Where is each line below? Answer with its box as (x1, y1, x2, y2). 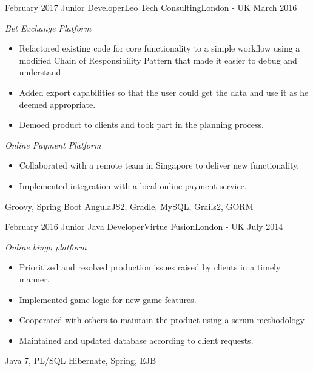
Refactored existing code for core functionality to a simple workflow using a (19, 42, 300, 55)
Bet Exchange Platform (5, 21, 92, 34)
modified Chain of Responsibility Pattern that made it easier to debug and (19, 53, 297, 66)
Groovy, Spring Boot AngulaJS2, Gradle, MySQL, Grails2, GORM (5, 199, 254, 212)
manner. (19, 272, 50, 285)
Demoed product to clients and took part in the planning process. (19, 118, 264, 131)
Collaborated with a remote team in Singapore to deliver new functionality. (19, 159, 300, 172)
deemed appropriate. (19, 98, 96, 110)
